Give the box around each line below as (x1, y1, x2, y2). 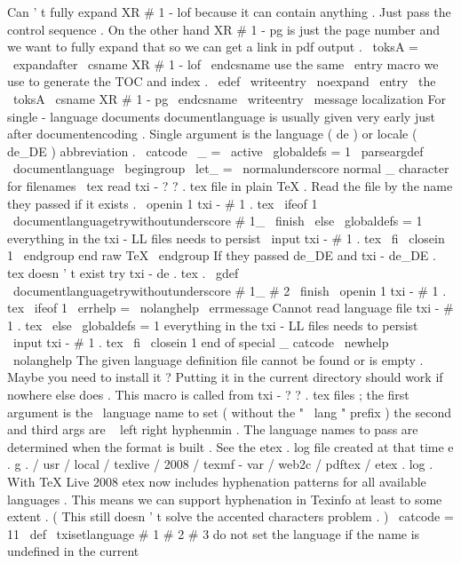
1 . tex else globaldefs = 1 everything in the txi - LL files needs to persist (7, 315, 418, 334)
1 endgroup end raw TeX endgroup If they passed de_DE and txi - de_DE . (7, 246, 436, 265)
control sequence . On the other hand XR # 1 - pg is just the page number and (7, 20, 441, 38)
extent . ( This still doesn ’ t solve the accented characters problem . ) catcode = (7, 507, 454, 526)
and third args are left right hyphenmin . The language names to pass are (7, 420, 418, 439)
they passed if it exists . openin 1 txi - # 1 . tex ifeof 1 (7, 194, 318, 212)
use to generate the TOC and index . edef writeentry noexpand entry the (7, 72, 436, 91)
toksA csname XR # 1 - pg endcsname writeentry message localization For (12, 89, 446, 107)
